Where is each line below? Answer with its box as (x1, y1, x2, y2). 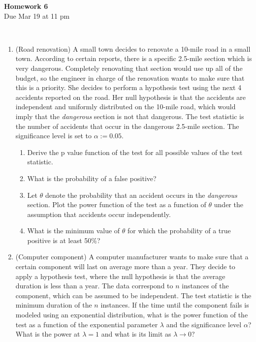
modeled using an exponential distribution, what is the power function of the (15, 310, 248, 320)
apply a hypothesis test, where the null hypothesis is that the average (15, 271, 225, 281)
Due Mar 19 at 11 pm (4, 10, 70, 21)
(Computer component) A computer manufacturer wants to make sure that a (15, 251, 249, 262)
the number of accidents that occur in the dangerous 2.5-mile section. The (15, 121, 239, 131)
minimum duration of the (15, 300, 92, 310)
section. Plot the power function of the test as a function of (27, 199, 206, 210)
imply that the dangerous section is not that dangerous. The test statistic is (15, 111, 244, 121)
